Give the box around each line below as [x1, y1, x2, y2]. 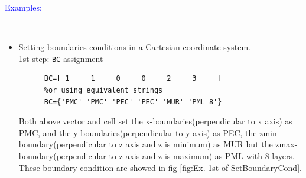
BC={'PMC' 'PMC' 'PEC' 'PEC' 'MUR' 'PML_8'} [44, 97, 222, 106]
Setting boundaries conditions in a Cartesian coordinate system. [18, 41, 250, 53]
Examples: [5, 1, 42, 13]
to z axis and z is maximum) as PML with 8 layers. [109, 150, 295, 161]
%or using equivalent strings [44, 86, 163, 95]
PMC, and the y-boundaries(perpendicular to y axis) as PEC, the [18, 126, 257, 139]
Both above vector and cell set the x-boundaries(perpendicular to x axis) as [18, 115, 292, 127]
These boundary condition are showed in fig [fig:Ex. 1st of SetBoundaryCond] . [18, 161, 302, 173]
